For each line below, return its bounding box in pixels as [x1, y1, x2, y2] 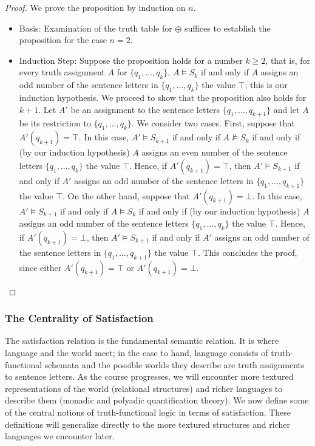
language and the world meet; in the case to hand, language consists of [5, 346, 268, 359]
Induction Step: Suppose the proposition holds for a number [19, 53, 243, 66]
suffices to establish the [184, 21, 271, 34]
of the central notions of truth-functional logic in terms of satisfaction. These [5, 405, 291, 418]
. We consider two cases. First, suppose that [131, 117, 295, 129]
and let [273, 103, 300, 115]
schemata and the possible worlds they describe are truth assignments [44, 358, 305, 371]
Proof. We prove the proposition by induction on [5, 1, 186, 13]
